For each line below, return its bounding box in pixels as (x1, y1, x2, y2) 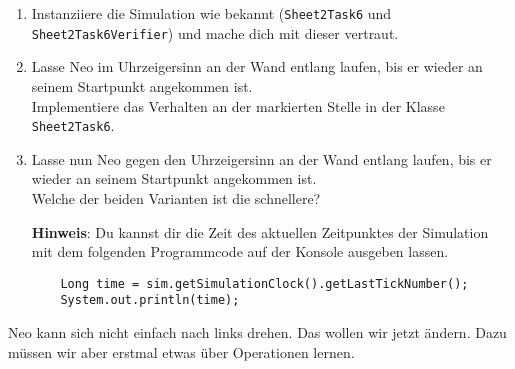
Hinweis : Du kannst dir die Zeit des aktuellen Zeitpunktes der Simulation (31, 221, 489, 242)
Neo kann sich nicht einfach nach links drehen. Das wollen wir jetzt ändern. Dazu (8, 322, 507, 343)
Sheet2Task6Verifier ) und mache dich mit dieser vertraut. (31, 22, 399, 43)
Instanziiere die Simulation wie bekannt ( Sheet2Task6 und (31, 3, 392, 23)
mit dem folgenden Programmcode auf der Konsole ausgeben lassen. (31, 241, 449, 262)
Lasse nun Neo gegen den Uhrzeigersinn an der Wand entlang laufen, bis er (31, 148, 492, 169)
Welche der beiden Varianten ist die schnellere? (31, 187, 321, 208)
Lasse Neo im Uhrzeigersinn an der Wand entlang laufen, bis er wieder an (31, 56, 483, 77)
